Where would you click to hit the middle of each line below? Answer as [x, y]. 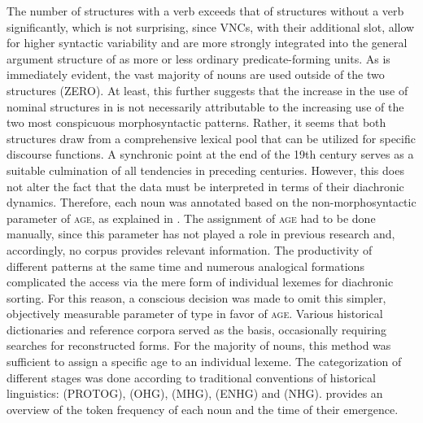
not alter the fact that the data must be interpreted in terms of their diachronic [205, 186]
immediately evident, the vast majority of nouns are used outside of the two [196, 74]
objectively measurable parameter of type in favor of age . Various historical [195, 314]
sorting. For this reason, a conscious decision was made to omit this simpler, [196, 297]
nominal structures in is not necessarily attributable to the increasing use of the [205, 106]
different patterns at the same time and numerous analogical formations [185, 266]
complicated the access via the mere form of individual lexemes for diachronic [200, 282]
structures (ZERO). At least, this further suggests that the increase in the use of [207, 90]
